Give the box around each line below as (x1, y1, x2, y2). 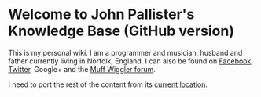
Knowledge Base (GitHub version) (8, 22, 234, 40)
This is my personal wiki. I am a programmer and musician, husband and (8, 48, 243, 57)
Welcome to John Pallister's (8, 5, 195, 23)
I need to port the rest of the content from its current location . (8, 80, 208, 89)
